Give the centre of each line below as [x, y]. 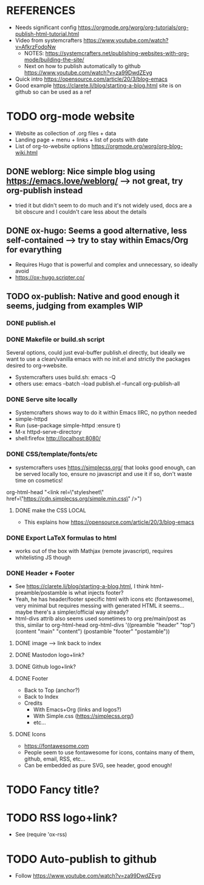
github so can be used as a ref [53, 92]
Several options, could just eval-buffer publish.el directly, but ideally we [96, 353]
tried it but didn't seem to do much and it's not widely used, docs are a [104, 205]
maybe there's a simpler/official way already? [72, 612]
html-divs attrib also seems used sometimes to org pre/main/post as [100, 619]
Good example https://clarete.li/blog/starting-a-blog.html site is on [98, 85]
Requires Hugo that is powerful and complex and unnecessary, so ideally [106, 264]
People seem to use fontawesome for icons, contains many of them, [109, 753]
